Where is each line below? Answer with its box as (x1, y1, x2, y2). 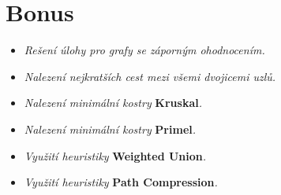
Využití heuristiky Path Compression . (24, 174, 218, 190)
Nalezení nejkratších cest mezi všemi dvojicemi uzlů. (24, 68, 276, 84)
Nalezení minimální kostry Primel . (24, 120, 197, 137)
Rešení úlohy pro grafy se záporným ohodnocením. (24, 42, 265, 58)
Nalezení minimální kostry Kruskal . (24, 94, 203, 111)
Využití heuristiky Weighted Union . (24, 147, 207, 164)
